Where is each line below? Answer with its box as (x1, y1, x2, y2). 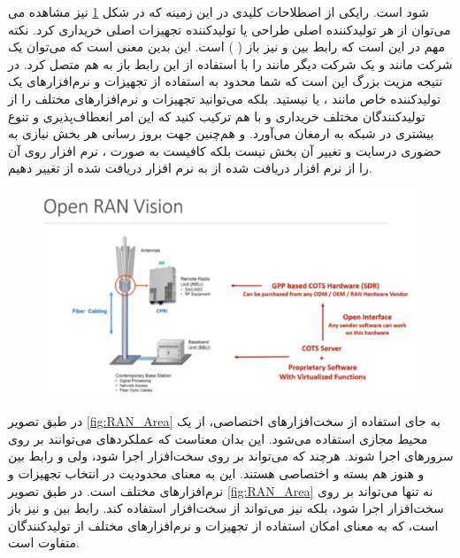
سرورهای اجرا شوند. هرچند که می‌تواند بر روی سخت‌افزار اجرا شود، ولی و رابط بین (8, 446, 454, 465)
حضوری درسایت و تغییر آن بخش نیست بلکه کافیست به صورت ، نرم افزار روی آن (8, 141, 441, 159)
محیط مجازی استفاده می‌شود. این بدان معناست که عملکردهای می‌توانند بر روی (8, 429, 428, 447)
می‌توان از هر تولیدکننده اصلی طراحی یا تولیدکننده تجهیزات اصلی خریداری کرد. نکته (8, 19, 451, 38)
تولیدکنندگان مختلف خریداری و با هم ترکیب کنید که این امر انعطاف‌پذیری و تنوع (8, 106, 425, 125)
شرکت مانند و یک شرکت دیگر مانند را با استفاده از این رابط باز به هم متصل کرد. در (8, 54, 453, 73)
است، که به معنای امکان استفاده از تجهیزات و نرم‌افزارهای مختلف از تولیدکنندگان (8, 515, 439, 534)
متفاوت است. (8, 533, 80, 552)
